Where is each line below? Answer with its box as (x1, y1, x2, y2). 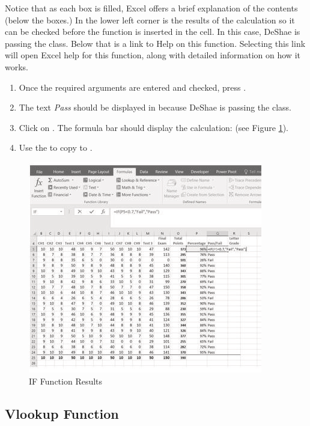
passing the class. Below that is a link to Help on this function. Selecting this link (5, 37, 306, 49)
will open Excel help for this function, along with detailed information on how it (5, 49, 300, 61)
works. (5, 60, 29, 73)
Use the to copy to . (19, 141, 93, 154)
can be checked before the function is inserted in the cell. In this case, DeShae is (5, 25, 300, 38)
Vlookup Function (5, 404, 119, 422)
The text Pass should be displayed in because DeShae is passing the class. (19, 101, 291, 114)
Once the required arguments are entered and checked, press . (19, 81, 246, 93)
